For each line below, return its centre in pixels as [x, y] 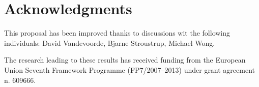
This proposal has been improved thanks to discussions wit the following [117, 33]
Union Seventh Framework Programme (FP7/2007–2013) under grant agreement [130, 69]
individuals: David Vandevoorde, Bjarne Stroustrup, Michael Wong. [110, 42]
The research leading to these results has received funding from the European [125, 60]
